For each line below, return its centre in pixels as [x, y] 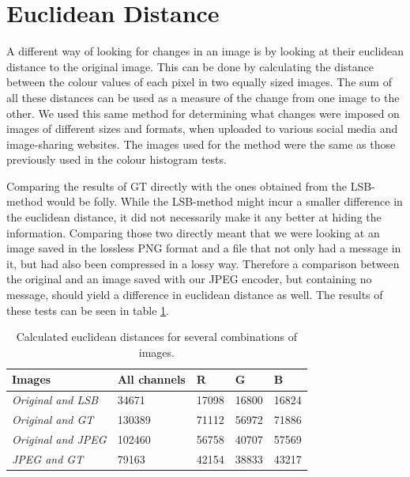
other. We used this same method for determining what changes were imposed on [203, 113]
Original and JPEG [59, 439]
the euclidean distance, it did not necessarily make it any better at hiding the [194, 217]
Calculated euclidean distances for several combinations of [157, 337]
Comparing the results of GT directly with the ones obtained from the [177, 185]
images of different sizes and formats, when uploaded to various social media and [202, 129]
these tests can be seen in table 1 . [88, 310]
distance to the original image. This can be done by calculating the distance [190, 66]
